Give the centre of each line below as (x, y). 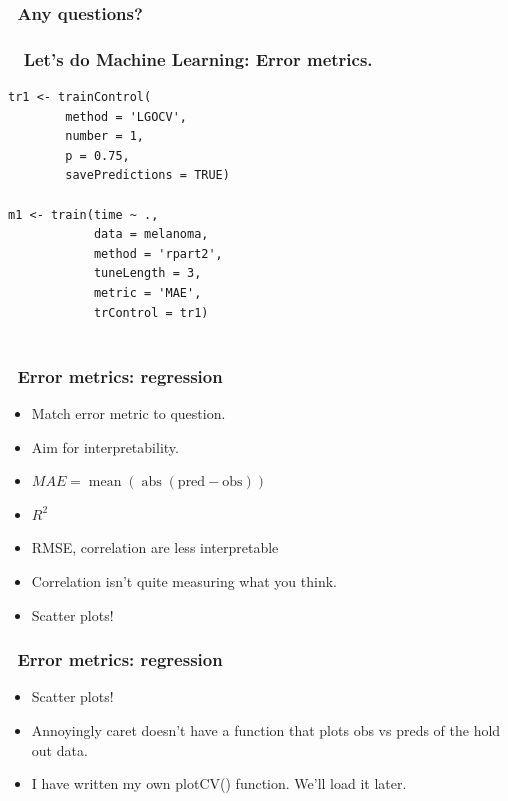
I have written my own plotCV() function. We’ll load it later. (219, 783)
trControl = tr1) (151, 312)
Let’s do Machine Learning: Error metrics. (198, 58)
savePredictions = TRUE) (147, 175)
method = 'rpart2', (158, 253)
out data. (59, 749)
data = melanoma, (151, 234)
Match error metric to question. (128, 413)
